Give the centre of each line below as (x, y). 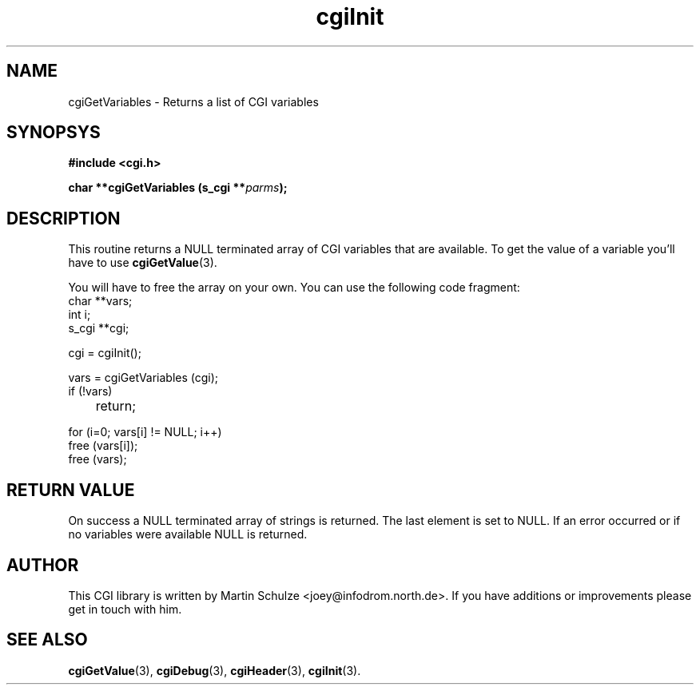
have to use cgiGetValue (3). (143, 263)
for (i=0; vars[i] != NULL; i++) (145, 432)
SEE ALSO (47, 640)
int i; (80, 315)
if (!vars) (90, 391)
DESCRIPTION (64, 218)
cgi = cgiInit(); (105, 353)
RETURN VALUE (71, 490)
